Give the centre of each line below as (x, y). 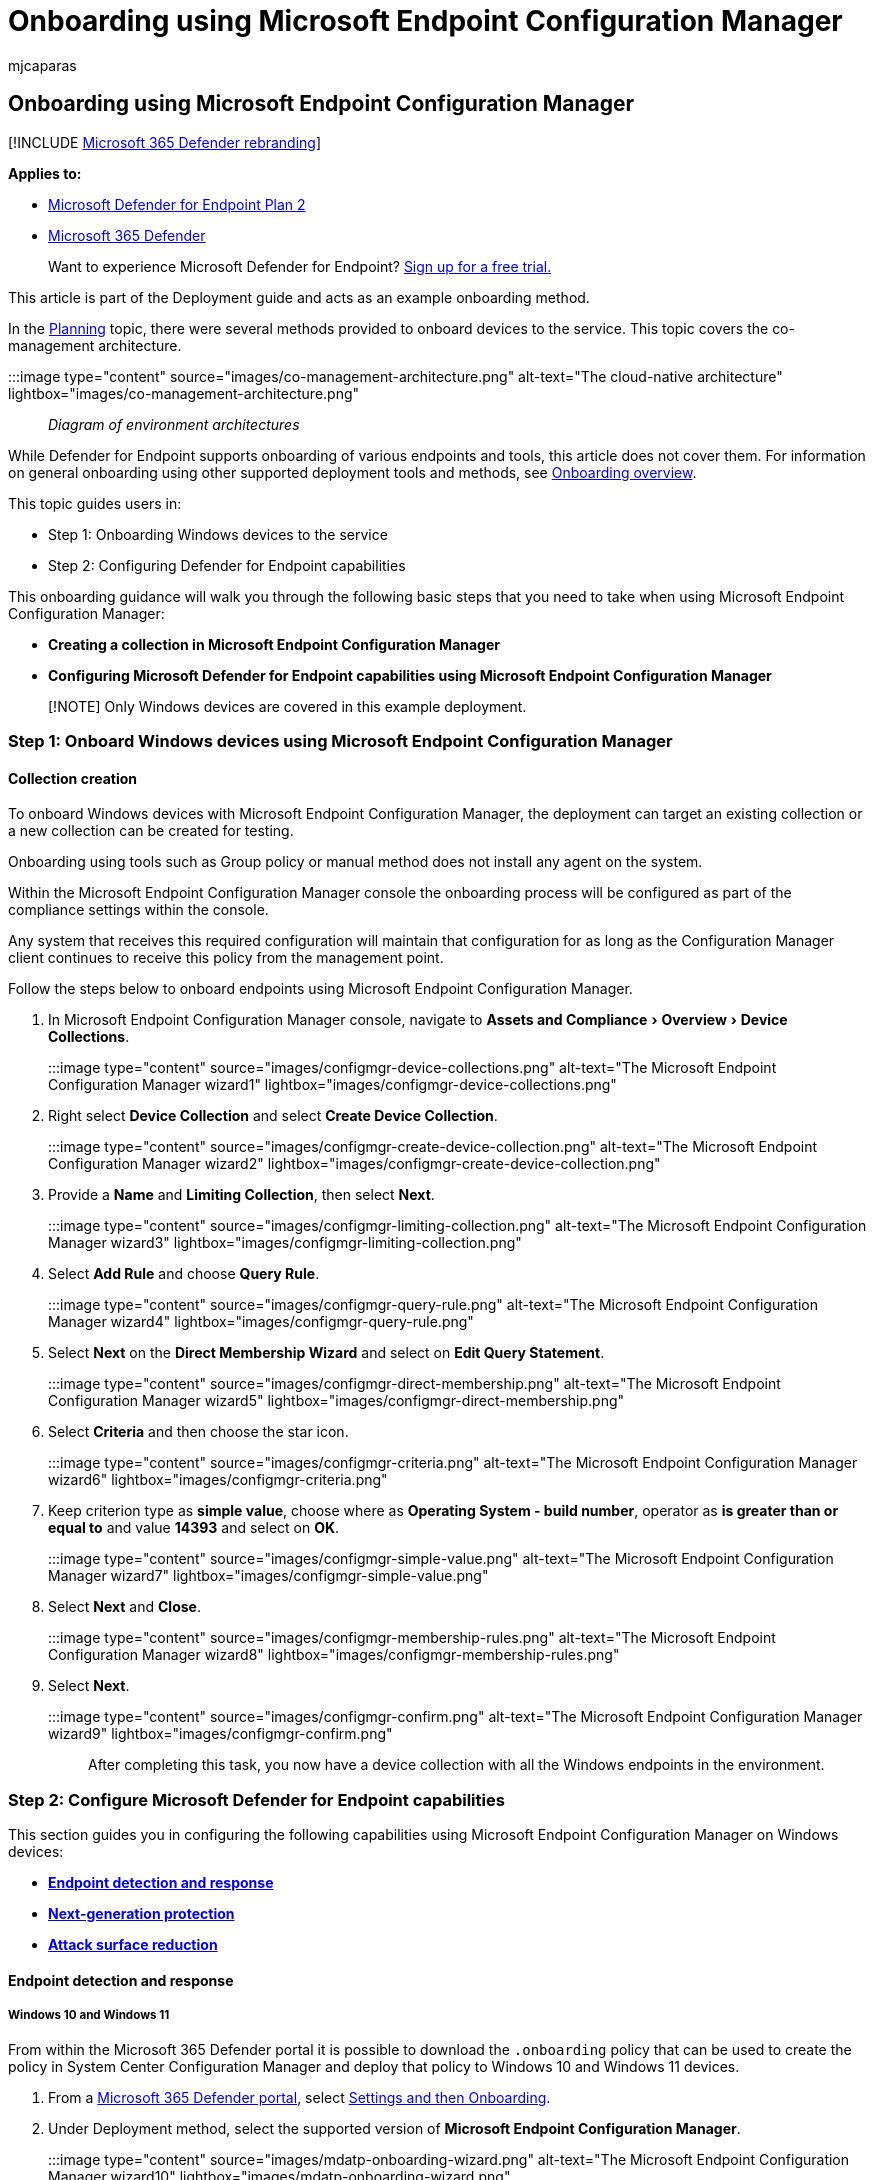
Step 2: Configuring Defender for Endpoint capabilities (227, 565)
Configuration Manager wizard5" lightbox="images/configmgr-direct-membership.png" (336, 1401)
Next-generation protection (141, 1913)
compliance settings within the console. (138, 910)
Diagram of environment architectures (174, 424)
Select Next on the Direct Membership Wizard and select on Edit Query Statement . (326, 1353)
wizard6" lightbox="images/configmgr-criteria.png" (218, 1480)
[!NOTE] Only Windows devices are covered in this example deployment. (287, 706)
